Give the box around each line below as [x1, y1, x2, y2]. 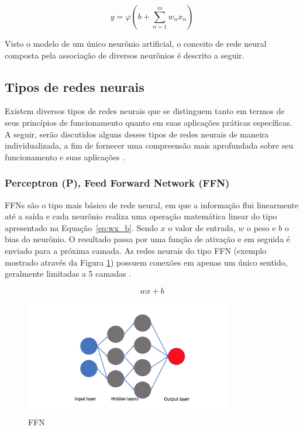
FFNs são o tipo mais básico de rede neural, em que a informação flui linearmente [5, 198, 299, 211]
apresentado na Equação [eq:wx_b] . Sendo [5, 221, 159, 233]
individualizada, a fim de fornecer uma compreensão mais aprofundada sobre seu [5, 139, 294, 152]
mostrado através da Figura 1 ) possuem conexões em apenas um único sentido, [5, 256, 288, 268]
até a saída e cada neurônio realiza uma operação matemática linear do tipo [5, 210, 277, 222]
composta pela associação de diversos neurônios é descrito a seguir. [5, 49, 245, 61]
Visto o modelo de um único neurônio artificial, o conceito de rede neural [5, 37, 267, 49]
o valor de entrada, [168, 221, 236, 233]
